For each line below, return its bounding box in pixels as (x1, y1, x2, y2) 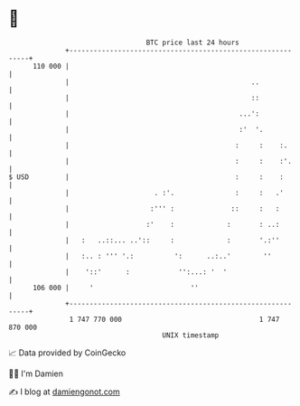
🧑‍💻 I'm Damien (8, 368, 64, 379)
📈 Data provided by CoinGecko (8, 347, 127, 358)
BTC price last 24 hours (145, 38, 240, 47)
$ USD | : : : (8, 172, 284, 182)
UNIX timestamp (162, 330, 220, 340)
